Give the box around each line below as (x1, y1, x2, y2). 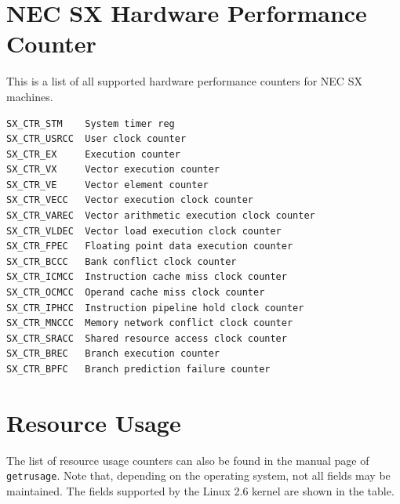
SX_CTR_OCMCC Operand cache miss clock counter (6, 287, 265, 299)
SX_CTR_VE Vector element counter (6, 179, 209, 190)
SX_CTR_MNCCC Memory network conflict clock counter (6, 317, 293, 329)
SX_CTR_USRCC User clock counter (6, 133, 187, 145)
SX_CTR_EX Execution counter (6, 148, 180, 160)
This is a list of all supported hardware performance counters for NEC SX (6, 73, 362, 89)
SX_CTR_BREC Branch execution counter (6, 348, 220, 360)
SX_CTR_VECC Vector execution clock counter (6, 194, 253, 206)
